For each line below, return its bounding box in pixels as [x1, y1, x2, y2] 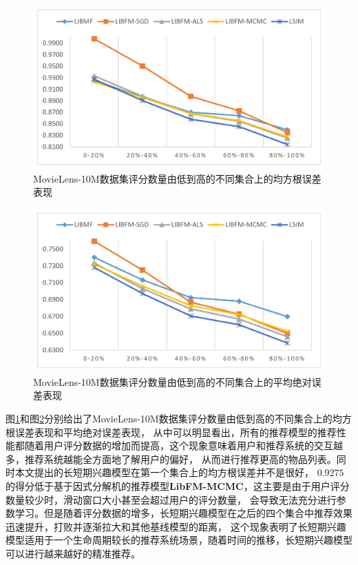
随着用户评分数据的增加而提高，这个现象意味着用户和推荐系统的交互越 [24, 438, 343, 453]
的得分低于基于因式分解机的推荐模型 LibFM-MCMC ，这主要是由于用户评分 [6, 479, 350, 493]
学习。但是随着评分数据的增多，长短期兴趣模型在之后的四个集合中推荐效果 [14, 506, 352, 520]
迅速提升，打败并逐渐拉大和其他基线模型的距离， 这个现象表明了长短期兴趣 [6, 519, 346, 533]
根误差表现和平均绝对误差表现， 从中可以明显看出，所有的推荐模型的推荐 [6, 424, 337, 439]
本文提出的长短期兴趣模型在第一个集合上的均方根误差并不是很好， [14, 465, 314, 480]
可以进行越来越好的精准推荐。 [6, 546, 140, 560]
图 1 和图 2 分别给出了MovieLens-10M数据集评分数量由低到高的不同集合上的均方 [6, 411, 352, 426]
